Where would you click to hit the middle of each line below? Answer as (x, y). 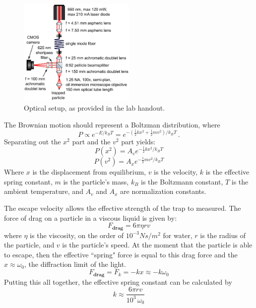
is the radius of (223, 235)
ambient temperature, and (44, 191)
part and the (91, 141)
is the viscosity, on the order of (77, 235)
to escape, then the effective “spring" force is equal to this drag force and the (121, 254)
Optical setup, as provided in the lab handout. (95, 108)
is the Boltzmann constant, (182, 181)
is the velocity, (176, 172)
